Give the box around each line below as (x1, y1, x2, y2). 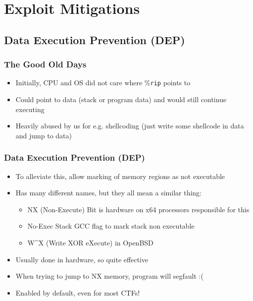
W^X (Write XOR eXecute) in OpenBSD (27, 238, 153, 247)
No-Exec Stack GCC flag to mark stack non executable (27, 221, 195, 231)
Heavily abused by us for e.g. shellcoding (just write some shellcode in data (15, 120, 244, 131)
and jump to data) (15, 130, 72, 140)
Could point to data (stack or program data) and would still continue (15, 94, 227, 105)
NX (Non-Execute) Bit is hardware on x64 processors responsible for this (27, 204, 250, 214)
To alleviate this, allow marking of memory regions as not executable (15, 171, 225, 181)
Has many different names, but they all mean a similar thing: (15, 187, 202, 198)
